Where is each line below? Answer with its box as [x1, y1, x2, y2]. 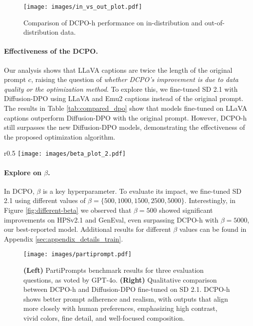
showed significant [159, 205, 213, 215]
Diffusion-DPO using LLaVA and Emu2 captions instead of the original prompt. [4, 93, 244, 103]
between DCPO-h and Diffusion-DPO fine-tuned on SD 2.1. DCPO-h [23, 284, 230, 294]
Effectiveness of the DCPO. [4, 46, 98, 56]
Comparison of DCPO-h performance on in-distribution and [23, 17, 203, 27]
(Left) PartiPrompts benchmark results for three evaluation [23, 265, 204, 275]
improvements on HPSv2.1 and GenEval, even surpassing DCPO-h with [4, 214, 218, 224]
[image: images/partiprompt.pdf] [23, 251, 132, 258]
